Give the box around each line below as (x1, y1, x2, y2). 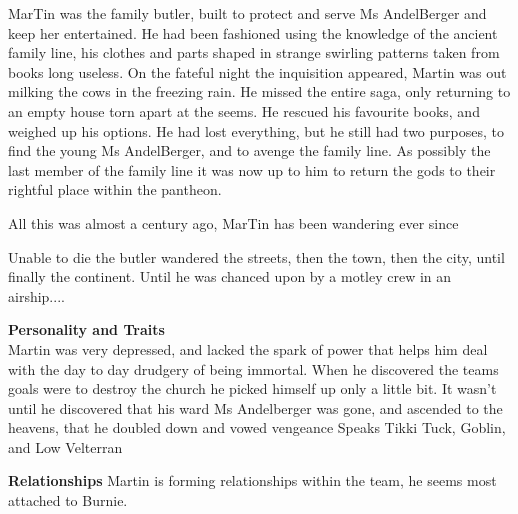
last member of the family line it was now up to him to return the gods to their (8, 159, 496, 180)
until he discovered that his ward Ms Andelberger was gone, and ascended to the (8, 397, 503, 418)
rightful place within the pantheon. (8, 179, 222, 200)
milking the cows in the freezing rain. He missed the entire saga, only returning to (8, 81, 511, 102)
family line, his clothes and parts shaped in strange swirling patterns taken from (8, 42, 500, 63)
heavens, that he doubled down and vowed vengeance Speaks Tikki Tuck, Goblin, (8, 417, 506, 438)
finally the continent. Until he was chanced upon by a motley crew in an (8, 266, 452, 287)
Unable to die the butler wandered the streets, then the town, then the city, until (8, 246, 505, 267)
